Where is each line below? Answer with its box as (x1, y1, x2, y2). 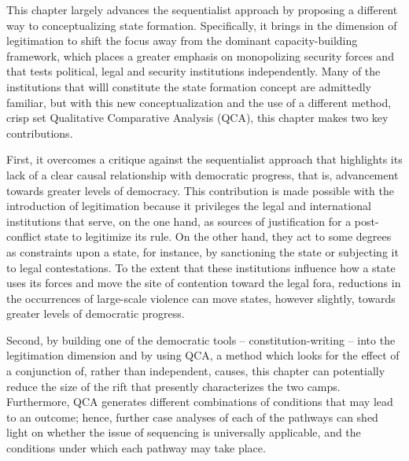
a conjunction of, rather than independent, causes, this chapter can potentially (6, 363, 385, 379)
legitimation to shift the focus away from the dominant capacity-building (6, 32, 358, 49)
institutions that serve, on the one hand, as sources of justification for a (6, 212, 352, 229)
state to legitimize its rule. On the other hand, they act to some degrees (44, 228, 392, 245)
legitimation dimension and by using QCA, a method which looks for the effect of (6, 347, 400, 363)
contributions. (6, 124, 73, 141)
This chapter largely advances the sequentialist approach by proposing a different (6, 2, 398, 17)
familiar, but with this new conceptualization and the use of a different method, (6, 94, 392, 110)
